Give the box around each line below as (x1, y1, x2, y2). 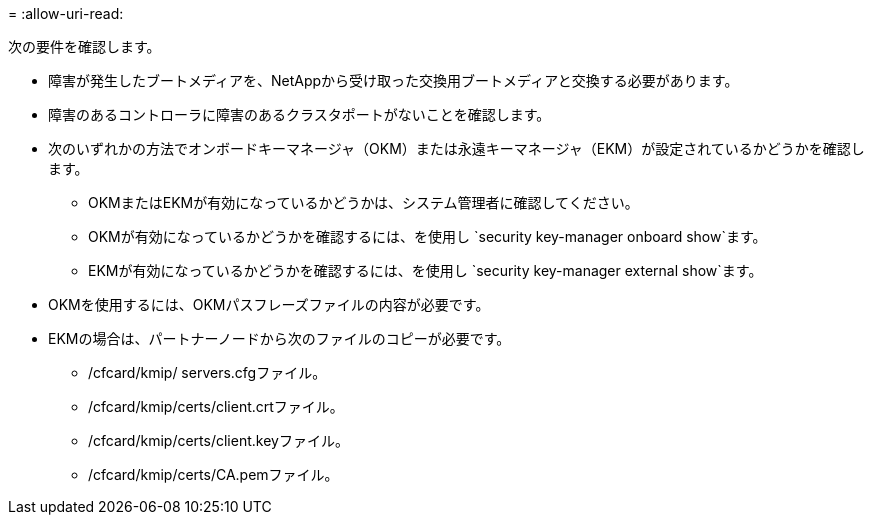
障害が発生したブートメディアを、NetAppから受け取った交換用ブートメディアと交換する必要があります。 (48, 72, 739, 89)
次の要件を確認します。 (8, 38, 161, 55)
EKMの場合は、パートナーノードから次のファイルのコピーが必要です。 (48, 330, 511, 347)
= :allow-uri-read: (8, 5, 124, 22)
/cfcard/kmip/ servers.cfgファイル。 (88, 364, 327, 381)
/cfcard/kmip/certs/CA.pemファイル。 (88, 466, 339, 483)
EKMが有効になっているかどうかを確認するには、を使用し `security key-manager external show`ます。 (88, 262, 763, 279)
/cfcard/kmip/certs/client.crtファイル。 (88, 398, 344, 415)
